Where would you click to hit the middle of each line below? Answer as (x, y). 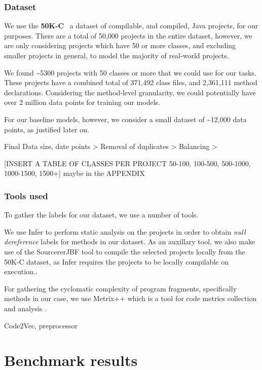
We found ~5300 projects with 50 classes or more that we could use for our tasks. (130, 72)
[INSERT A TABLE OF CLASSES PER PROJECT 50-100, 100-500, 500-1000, (127, 163)
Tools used (26, 195)
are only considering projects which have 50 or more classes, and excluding (120, 45)
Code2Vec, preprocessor (41, 325)
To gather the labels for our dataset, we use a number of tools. (101, 215)
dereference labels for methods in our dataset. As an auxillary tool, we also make (130, 242)
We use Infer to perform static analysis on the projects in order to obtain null (125, 231)
